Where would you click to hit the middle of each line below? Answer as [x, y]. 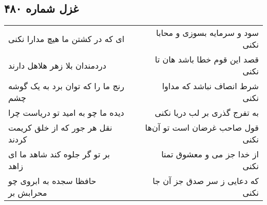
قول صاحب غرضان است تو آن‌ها [202, 128]
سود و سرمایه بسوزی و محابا [207, 33]
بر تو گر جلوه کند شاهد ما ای [59, 154]
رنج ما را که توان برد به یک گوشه [66, 86]
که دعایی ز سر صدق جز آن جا [206, 181]
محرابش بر [28, 193]
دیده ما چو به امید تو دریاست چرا [66, 113]
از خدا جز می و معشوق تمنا [210, 154]
